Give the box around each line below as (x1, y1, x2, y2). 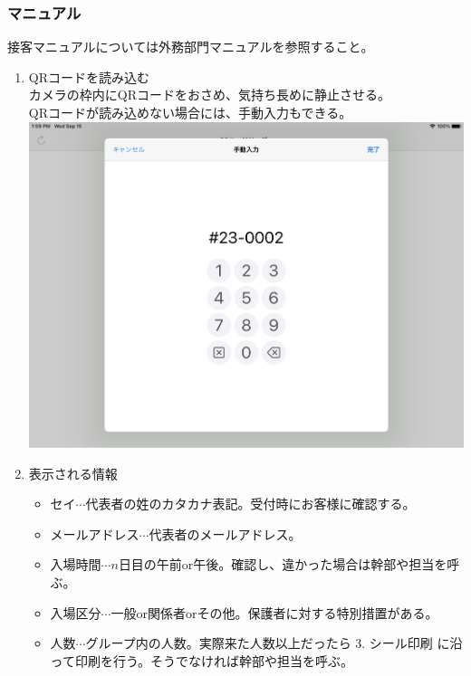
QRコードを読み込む (28, 67, 149, 86)
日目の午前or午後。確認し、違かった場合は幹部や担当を (118, 555, 447, 574)
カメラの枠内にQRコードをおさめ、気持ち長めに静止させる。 (28, 85, 390, 104)
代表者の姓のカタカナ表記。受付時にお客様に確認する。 (85, 494, 416, 513)
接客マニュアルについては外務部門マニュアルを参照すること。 (7, 37, 374, 56)
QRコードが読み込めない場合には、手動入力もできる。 (28, 103, 352, 121)
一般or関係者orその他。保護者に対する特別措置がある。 (111, 603, 438, 622)
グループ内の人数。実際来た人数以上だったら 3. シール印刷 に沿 (85, 633, 463, 652)
